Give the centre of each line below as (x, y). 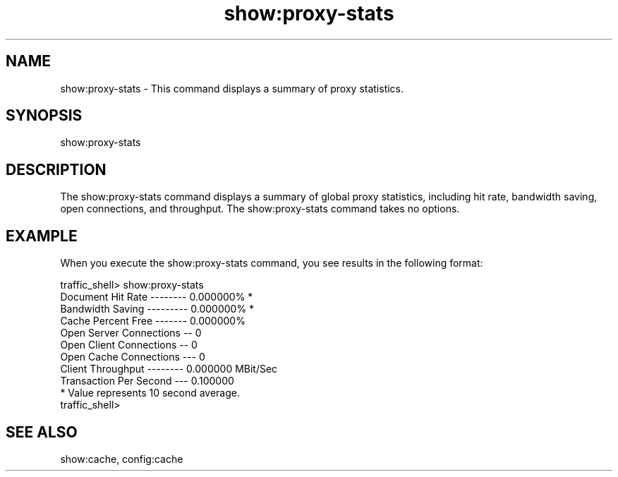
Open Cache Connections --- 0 (133, 357)
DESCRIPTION (56, 169)
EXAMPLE (42, 236)
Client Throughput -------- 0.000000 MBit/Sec (169, 369)
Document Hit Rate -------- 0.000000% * (157, 297)
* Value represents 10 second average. (150, 393)
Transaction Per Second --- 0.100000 (147, 381)
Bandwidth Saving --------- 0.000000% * (157, 309)
